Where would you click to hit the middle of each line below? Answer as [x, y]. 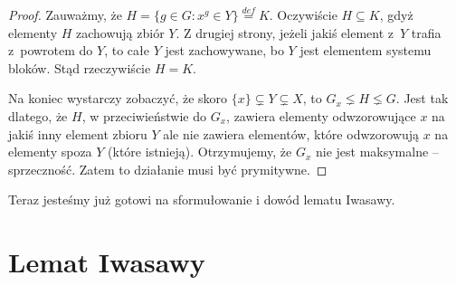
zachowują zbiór [120, 32]
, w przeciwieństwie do [144, 115]
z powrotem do [51, 50]
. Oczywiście [303, 14]
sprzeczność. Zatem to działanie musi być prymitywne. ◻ [168, 169]
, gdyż [396, 14]
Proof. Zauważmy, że [65, 14]
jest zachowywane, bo [224, 50]
